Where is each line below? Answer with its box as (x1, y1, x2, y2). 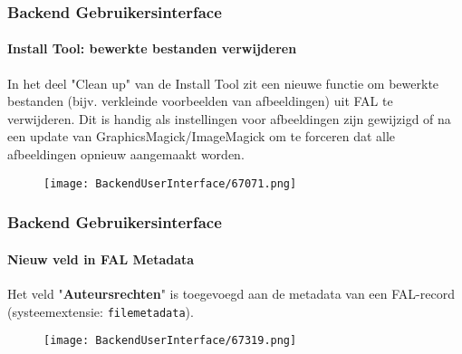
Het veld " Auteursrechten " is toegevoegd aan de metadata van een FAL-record (7, 283, 455, 302)
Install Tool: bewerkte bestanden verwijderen (7, 39, 297, 58)
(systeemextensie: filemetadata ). (7, 301, 194, 321)
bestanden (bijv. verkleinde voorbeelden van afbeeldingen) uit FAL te (7, 91, 393, 110)
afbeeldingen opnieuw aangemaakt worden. (7, 145, 245, 164)
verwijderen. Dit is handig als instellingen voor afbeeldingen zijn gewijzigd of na (7, 109, 451, 128)
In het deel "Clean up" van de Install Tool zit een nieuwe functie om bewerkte (7, 73, 439, 92)
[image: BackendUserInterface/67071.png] (43, 177, 297, 190)
